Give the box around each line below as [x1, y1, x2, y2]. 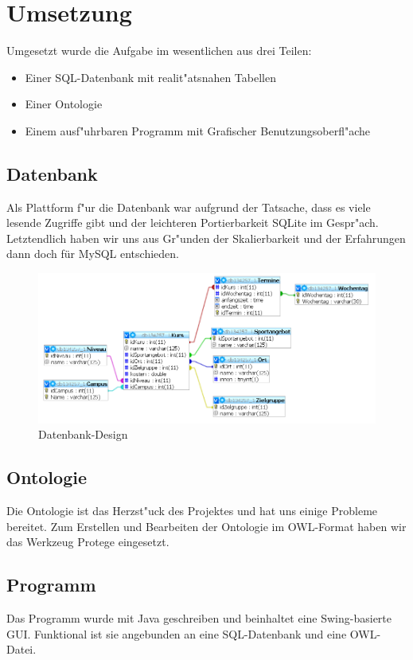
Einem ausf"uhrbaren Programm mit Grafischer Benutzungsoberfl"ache [25, 122, 371, 139]
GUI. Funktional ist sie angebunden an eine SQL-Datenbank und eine [6, 625, 347, 642]
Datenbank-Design [38, 426, 128, 443]
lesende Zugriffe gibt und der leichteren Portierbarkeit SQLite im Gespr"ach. [6, 214, 379, 231]
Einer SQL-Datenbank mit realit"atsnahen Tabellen [25, 68, 276, 85]
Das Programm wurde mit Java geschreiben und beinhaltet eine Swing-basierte [6, 610, 392, 627]
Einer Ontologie [25, 96, 103, 112]
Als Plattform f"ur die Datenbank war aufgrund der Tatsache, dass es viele [6, 198, 371, 215]
